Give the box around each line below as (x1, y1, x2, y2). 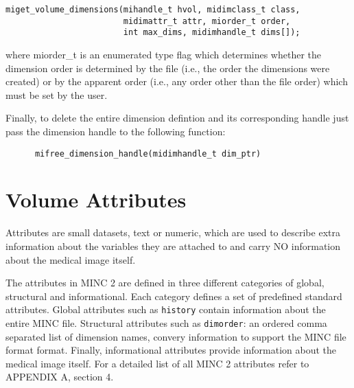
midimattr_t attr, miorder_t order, (123, 16, 291, 26)
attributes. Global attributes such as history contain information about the (5, 302, 326, 317)
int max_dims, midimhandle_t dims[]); (123, 27, 300, 38)
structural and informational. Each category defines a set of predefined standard (5, 288, 342, 303)
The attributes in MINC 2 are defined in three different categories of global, (5, 275, 324, 290)
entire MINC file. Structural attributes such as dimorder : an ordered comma (5, 315, 327, 330)
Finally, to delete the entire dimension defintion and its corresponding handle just (5, 111, 349, 125)
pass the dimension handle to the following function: (5, 124, 226, 138)
